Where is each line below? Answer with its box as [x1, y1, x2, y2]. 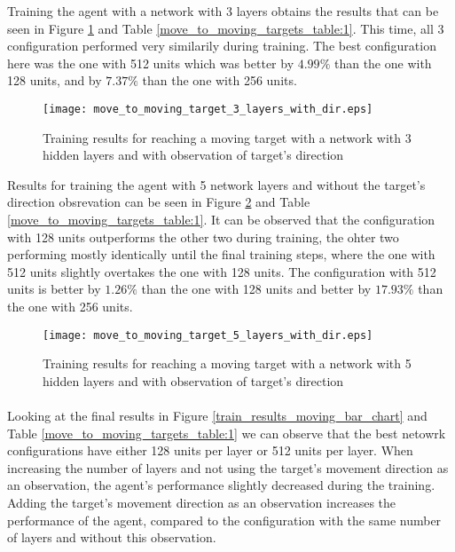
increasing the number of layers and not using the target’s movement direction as [7, 458, 449, 477]
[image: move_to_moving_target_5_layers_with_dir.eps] [43, 328, 373, 342]
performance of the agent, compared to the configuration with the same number [7, 510, 442, 529]
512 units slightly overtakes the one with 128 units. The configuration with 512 [7, 262, 436, 280]
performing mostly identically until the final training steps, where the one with [7, 245, 435, 264]
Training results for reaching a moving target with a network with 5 [43, 354, 412, 373]
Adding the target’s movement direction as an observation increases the [7, 493, 396, 511]
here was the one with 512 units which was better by [7, 53, 294, 72]
